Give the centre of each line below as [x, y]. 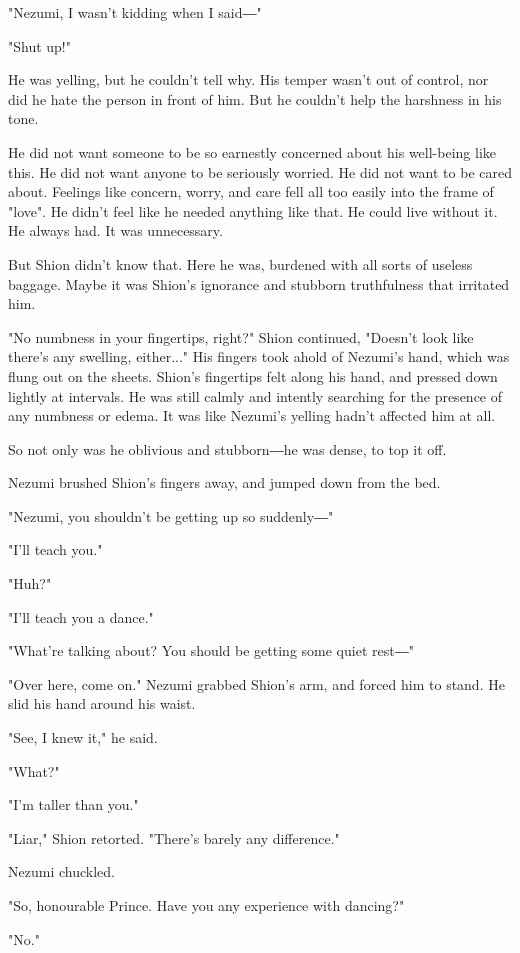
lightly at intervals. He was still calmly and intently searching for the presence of [255, 395]
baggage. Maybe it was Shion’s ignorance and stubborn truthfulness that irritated [259, 283]
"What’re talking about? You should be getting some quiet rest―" [211, 650]
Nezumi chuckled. [61, 871]
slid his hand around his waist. [102, 703]
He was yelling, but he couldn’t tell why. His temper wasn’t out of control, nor [248, 79]
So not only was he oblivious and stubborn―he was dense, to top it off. [227, 448]
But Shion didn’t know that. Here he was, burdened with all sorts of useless [240, 263]
